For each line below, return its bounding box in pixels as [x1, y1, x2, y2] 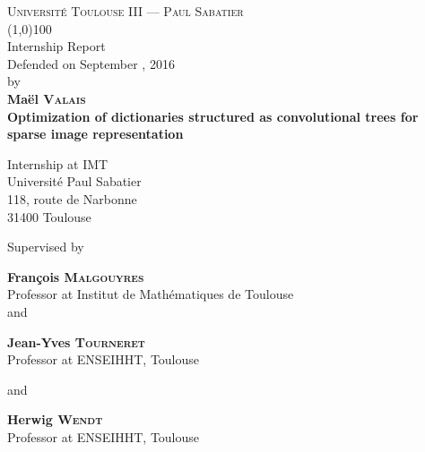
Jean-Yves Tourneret [7, 332, 145, 351]
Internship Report [7, 37, 106, 55]
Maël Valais [7, 89, 86, 107]
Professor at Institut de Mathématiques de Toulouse [7, 285, 294, 303]
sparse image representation [7, 124, 184, 143]
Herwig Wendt [7, 410, 103, 429]
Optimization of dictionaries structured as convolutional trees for [7, 107, 419, 125]
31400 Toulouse [7, 207, 91, 226]
